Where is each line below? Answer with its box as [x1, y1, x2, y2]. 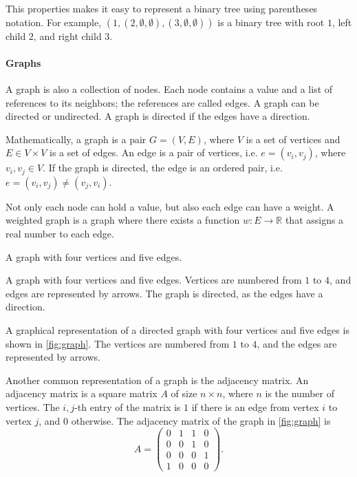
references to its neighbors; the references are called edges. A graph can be [6, 95, 319, 109]
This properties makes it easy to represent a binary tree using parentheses [6, 1, 318, 15]
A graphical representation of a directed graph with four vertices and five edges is [6, 322, 349, 337]
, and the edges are [257, 336, 337, 350]
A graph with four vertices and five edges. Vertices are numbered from [6, 273, 302, 287]
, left [332, 14, 352, 29]
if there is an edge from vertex [191, 399, 319, 414]
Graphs [6, 55, 41, 70]
